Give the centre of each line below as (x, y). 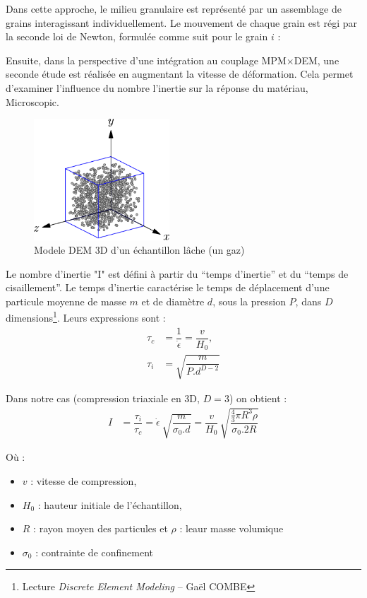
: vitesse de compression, (84, 480)
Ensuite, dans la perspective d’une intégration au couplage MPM (146, 60)
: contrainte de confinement (95, 552)
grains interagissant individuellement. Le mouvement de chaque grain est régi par (182, 22)
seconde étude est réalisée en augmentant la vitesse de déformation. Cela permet (180, 74)
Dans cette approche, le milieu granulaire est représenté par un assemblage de (174, 8)
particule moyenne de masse (66, 301)
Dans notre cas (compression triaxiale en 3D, (103, 398)
